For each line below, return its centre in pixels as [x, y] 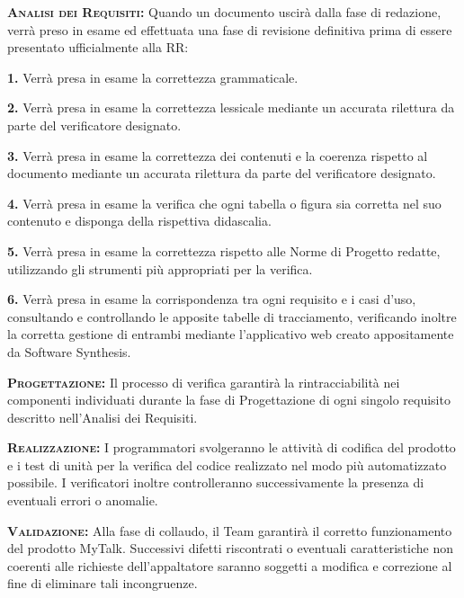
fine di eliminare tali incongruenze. [103, 583]
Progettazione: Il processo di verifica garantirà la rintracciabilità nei [204, 382]
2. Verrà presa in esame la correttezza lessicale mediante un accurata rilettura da [231, 107]
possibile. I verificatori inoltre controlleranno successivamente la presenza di [216, 482]
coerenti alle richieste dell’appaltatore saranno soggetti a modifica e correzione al [230, 565]
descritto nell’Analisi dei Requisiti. [103, 417]
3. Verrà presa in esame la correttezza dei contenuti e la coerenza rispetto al [218, 155]
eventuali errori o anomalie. [83, 500]
